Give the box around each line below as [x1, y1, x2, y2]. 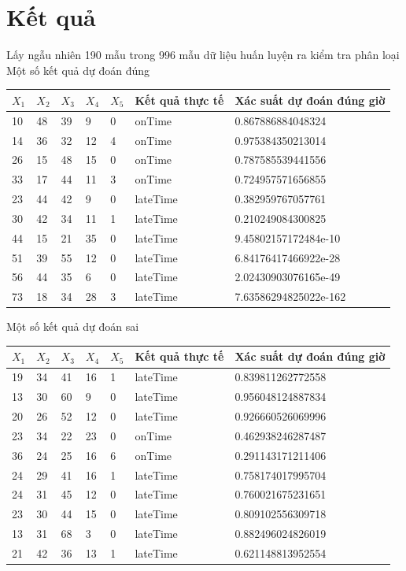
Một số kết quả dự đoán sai [6, 318, 139, 335]
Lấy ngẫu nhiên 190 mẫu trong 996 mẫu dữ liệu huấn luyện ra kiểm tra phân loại [6, 46, 400, 63]
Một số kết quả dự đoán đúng [6, 61, 150, 78]
